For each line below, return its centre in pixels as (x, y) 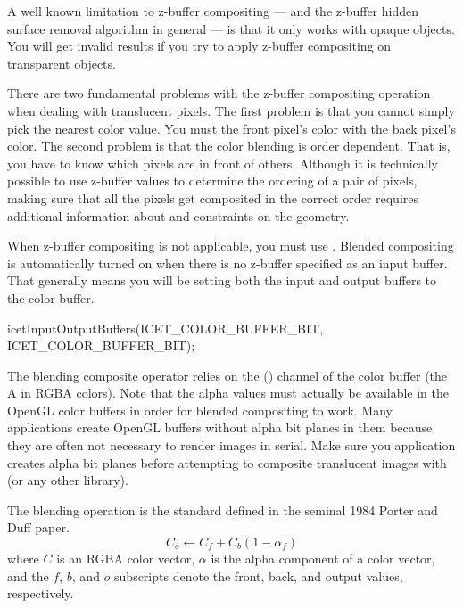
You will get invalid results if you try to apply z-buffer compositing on (199, 46)
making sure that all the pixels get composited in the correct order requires (213, 197)
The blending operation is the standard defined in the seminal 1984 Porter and (223, 509)
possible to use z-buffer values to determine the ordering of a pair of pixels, (212, 181)
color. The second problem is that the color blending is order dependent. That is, (229, 146)
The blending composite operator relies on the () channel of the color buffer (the (227, 375)
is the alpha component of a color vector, (323, 559)
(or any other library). (68, 480)
